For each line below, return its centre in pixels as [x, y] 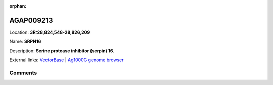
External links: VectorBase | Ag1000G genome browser [66, 60]
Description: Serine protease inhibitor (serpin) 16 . [62, 51]
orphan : [18, 6]
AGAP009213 [31, 20]
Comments [23, 73]
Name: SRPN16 [25, 41]
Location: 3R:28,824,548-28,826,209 [50, 32]
